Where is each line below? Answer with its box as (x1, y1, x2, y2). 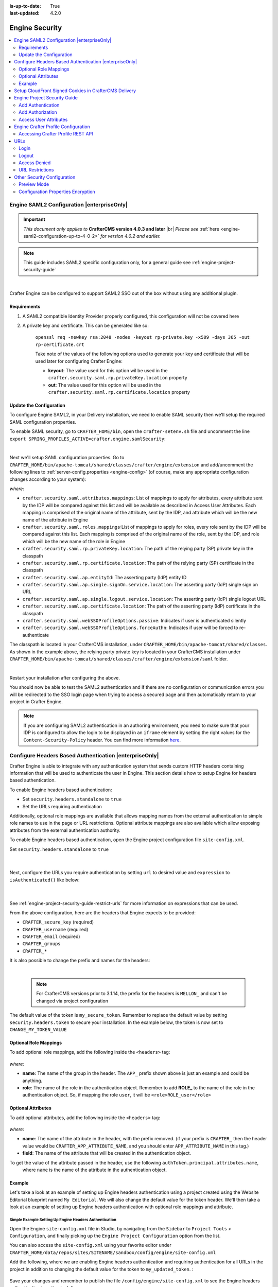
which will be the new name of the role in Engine (22, 538, 126, 544)
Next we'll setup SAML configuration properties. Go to (9, 455, 125, 461)
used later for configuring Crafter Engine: (35, 358, 123, 364)
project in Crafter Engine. (9, 698, 63, 705)
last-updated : (9, 10, 40, 16)
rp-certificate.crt (35, 341, 84, 347)
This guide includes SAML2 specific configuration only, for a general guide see (23, 259, 191, 266)
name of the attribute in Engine (22, 516, 88, 523)
